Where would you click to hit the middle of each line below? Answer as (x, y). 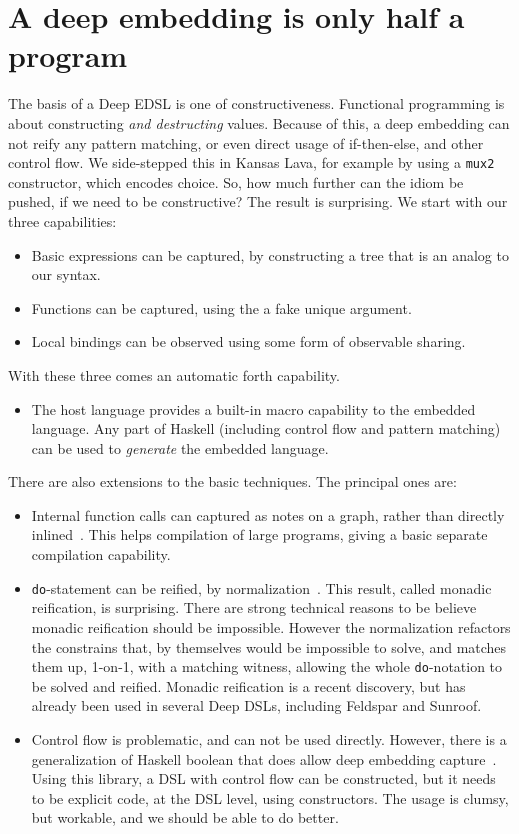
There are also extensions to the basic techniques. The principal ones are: (232, 481)
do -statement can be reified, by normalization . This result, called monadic (261, 587)
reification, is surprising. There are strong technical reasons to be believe (254, 607)
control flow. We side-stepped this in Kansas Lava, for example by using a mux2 (251, 162)
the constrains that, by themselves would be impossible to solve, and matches (269, 646)
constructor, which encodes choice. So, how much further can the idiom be (236, 181)
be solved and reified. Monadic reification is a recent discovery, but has (248, 685)
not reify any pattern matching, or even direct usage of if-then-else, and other (246, 142)
